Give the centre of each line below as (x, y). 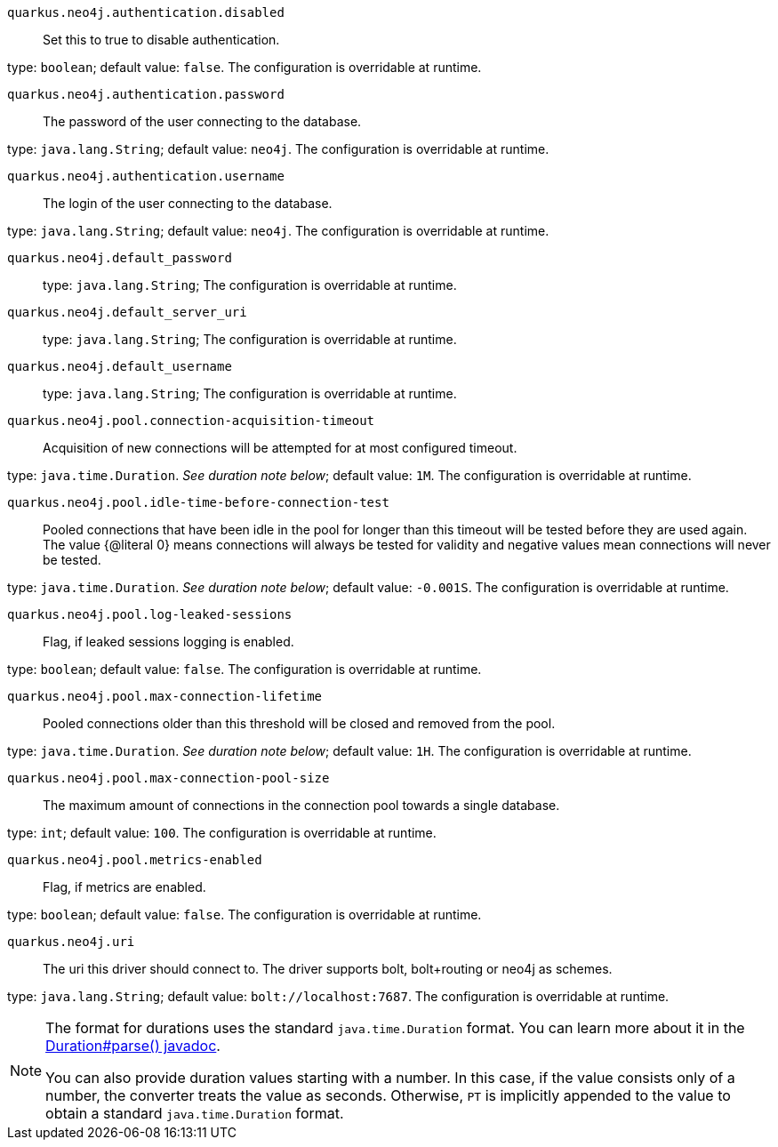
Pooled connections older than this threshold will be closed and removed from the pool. (299, 723)
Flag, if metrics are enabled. (124, 887)
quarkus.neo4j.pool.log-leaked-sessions (150, 614)
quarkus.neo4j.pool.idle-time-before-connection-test (198, 502)
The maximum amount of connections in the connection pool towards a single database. (301, 805)
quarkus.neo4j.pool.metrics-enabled (135, 860)
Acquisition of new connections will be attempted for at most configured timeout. (280, 448)
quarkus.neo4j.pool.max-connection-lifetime (165, 696)
